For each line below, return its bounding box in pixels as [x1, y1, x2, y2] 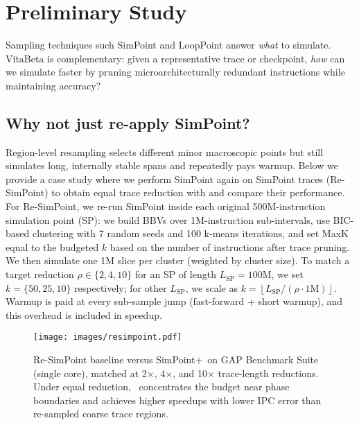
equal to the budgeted [6, 239, 99, 254]
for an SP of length [135, 267, 216, 281]
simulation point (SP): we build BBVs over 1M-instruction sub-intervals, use [6, 212, 330, 227]
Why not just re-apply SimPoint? [6, 112, 250, 133]
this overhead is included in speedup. [6, 307, 162, 322]
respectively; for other [74, 280, 167, 295]
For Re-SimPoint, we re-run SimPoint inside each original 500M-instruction [6, 199, 326, 214]
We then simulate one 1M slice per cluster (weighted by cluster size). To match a [6, 253, 350, 268]
